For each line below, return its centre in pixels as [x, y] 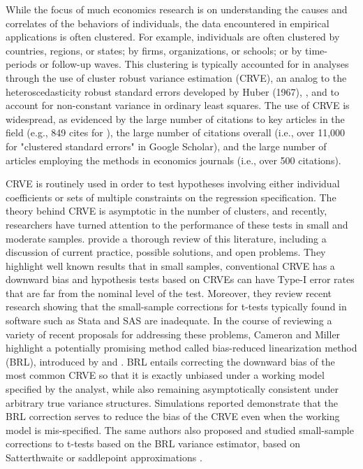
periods [21, 64]
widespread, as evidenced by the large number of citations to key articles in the [175, 118]
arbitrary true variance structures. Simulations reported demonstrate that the [172, 402]
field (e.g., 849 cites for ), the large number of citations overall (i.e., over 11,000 [176, 132]
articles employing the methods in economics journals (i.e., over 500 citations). [173, 160]
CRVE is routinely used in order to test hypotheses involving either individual [173, 183]
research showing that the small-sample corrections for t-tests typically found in [176, 306]
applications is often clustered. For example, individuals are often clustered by [173, 37]
